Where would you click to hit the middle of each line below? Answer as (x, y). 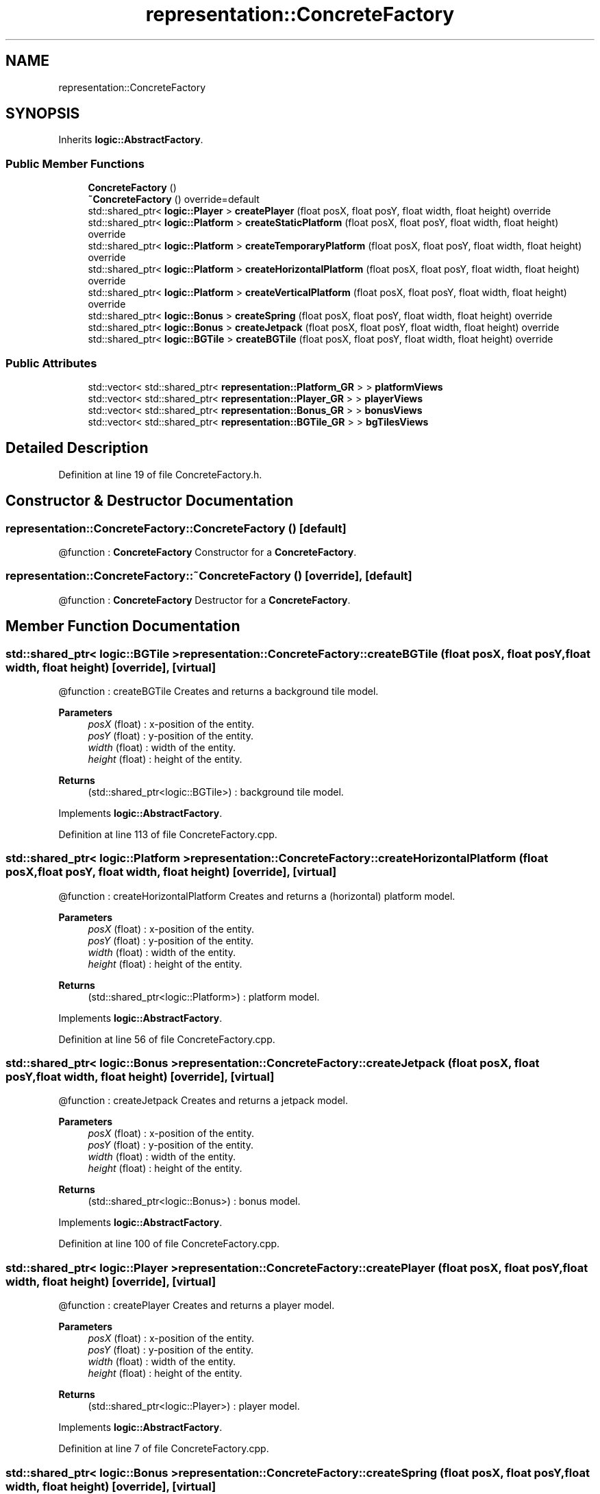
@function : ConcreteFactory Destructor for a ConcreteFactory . (204, 600)
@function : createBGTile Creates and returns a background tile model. (218, 691)
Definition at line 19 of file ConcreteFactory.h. (160, 474)
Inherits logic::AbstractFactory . (131, 140)
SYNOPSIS (43, 114)
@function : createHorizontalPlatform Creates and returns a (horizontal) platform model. (257, 896)
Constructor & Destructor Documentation (150, 501)
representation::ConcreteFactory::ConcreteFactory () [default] (176, 528)
